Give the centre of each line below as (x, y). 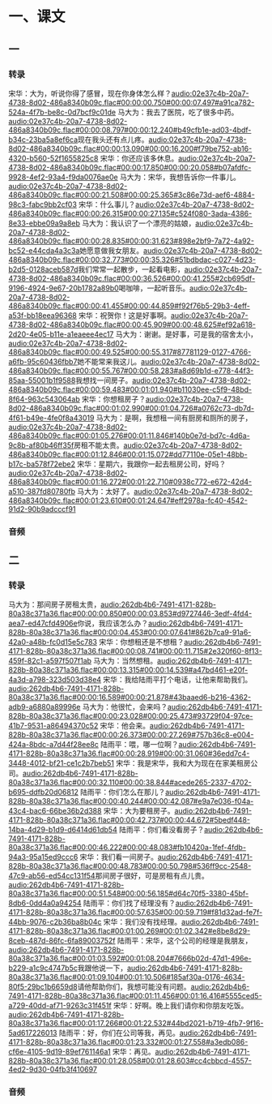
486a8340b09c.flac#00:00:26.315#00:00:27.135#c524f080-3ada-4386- (130, 213)
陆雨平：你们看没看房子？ (161, 830)
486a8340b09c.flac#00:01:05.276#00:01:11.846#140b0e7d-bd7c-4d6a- (130, 436)
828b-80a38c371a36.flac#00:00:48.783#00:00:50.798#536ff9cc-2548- (130, 866)
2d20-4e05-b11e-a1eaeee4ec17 (61, 334)
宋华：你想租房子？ (113, 399)
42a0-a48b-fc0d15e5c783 (53, 642)
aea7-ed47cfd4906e (43, 623)
